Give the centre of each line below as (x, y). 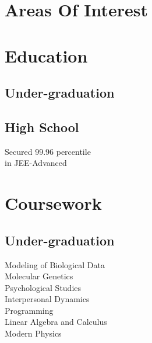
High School (42, 127)
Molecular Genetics (39, 276)
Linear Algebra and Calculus (56, 322)
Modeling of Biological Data (55, 264)
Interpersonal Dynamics (47, 299)
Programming (29, 310)
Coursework (53, 203)
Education (46, 55)
